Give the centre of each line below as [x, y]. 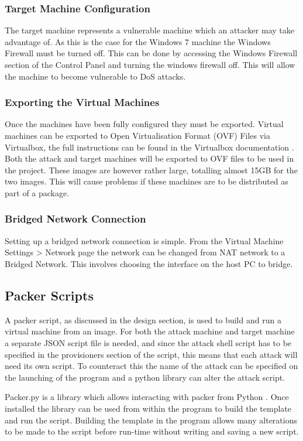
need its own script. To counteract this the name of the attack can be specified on [151, 366]
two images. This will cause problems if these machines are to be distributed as [147, 181]
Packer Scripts [49, 295]
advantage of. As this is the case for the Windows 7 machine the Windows [138, 41]
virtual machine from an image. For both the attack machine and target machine [150, 331]
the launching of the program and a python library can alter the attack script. [145, 377]
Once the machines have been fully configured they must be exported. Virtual [144, 124]
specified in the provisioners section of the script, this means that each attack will [151, 354]
